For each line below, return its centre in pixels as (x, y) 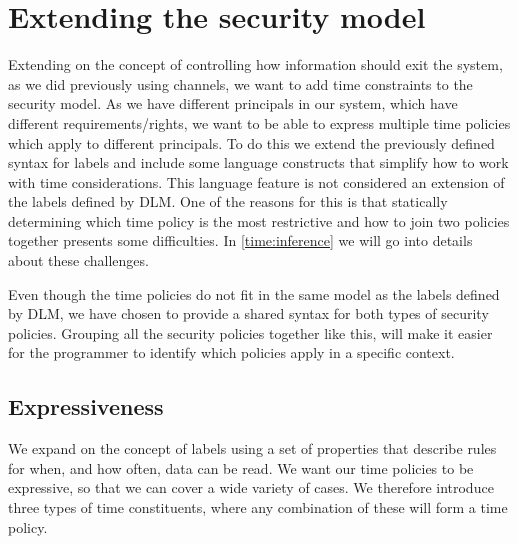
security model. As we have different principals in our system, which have (233, 103)
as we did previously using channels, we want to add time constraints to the (240, 83)
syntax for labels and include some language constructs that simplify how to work (258, 162)
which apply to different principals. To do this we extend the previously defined (251, 142)
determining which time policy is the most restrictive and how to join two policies (259, 220)
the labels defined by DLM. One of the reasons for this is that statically (228, 201)
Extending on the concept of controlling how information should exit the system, (255, 64)
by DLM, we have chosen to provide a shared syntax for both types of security (248, 313)
